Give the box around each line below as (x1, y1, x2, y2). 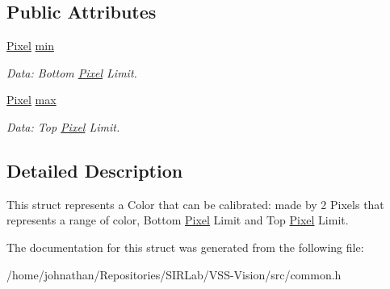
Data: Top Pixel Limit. (6, 118, 120, 135)
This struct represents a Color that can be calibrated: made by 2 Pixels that (6, 195, 384, 212)
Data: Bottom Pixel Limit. (6, 64, 137, 81)
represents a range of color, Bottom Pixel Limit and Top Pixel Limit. (6, 212, 349, 228)
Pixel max (6, 91, 57, 108)
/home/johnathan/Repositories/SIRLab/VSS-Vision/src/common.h (6, 266, 342, 283)
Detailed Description (6, 157, 183, 182)
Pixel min (6, 37, 54, 54)
